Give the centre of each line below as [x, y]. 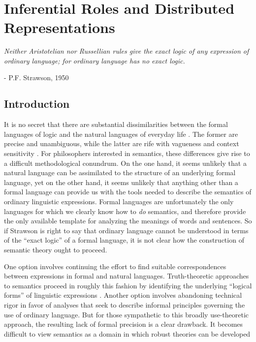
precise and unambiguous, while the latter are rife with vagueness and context [122, 143]
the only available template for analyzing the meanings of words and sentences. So [128, 221]
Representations [60, 27]
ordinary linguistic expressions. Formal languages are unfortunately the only [119, 202]
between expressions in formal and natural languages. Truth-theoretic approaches [127, 276]
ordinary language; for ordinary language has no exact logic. [95, 60]
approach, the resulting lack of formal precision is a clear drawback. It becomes [124, 324]
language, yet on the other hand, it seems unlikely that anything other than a [121, 182]
